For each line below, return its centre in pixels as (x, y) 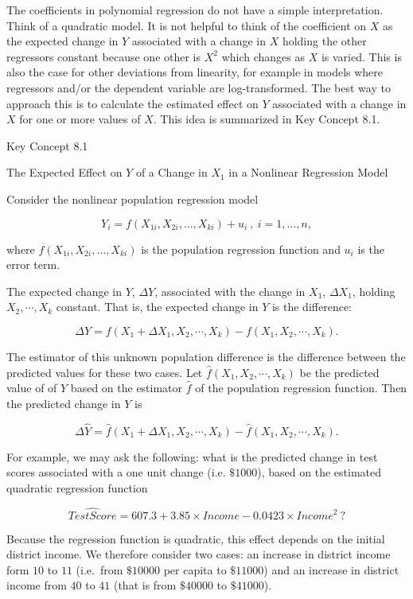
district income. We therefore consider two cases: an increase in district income (199, 554)
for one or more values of (80, 119)
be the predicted (339, 372)
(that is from (145, 585)
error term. (33, 264)
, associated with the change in (230, 291)
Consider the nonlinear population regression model (132, 198)
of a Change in (171, 172)
